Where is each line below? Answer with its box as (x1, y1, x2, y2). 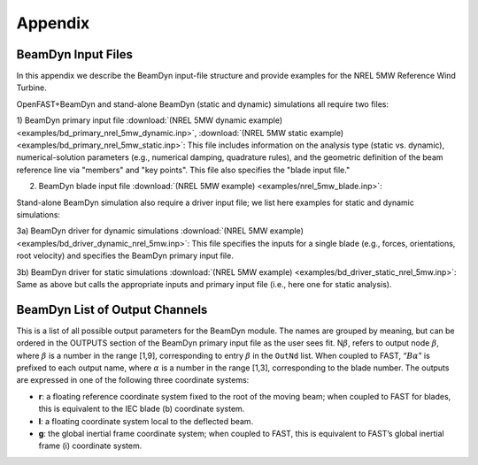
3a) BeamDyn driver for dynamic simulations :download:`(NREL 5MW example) (16, 225, 305, 236)
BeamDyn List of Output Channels (16, 301, 208, 317)
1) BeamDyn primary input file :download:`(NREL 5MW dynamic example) (16, 115, 283, 126)
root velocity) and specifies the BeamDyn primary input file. (16, 250, 234, 261)
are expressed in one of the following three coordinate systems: (16, 375, 250, 385)
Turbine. (16, 82, 48, 93)
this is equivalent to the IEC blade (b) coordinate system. (38, 403, 245, 415)
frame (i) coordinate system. (38, 440, 143, 451)
